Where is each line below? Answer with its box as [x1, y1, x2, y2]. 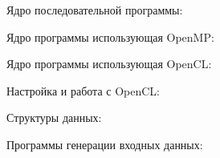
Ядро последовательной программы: [6, 2, 183, 18]
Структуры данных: [6, 109, 102, 126]
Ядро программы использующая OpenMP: [6, 28, 214, 45]
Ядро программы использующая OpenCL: [6, 55, 212, 72]
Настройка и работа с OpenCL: [6, 82, 160, 99]
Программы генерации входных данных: [6, 136, 203, 152]
